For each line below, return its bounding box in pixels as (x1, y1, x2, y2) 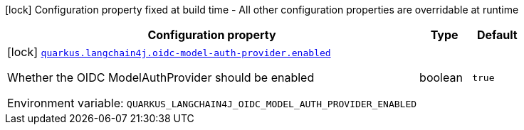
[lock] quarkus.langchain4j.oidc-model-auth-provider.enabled (7, 45, 331, 59)
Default (476, 28, 518, 42)
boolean (419, 70, 463, 85)
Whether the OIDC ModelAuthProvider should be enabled (7, 70, 315, 85)
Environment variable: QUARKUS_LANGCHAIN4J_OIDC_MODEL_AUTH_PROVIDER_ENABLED (7, 96, 417, 110)
